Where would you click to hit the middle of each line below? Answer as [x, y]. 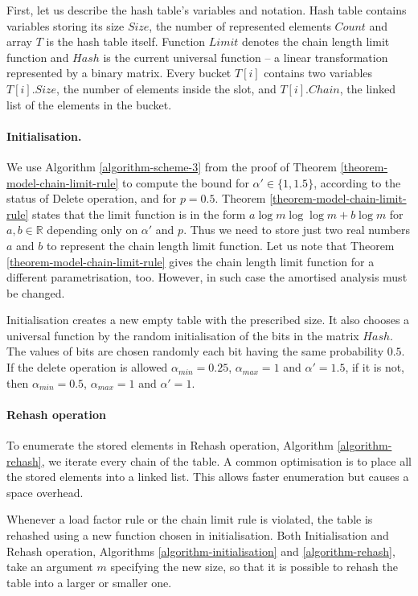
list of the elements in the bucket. [89, 104]
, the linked [367, 88]
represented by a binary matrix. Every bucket [119, 73]
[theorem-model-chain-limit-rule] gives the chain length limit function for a [191, 261]
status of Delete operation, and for [92, 198]
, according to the [357, 182]
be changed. [36, 292]
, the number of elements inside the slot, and [166, 88]
